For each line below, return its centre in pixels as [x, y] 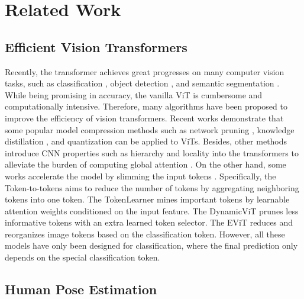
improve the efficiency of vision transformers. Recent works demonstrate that [144, 118]
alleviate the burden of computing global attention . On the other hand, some [145, 164]
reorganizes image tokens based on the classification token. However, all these [145, 234]
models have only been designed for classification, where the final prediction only [151, 245]
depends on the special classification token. [83, 257]
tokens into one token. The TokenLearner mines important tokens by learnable [147, 199]
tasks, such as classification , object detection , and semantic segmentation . [142, 83]
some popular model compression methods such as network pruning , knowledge [150, 129]
